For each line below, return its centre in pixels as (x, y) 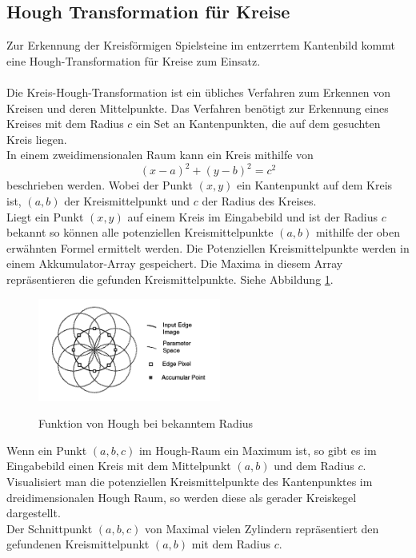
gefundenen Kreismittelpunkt (78, 544)
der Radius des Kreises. (259, 201)
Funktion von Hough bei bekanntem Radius (146, 423)
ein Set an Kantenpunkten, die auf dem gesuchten (258, 124)
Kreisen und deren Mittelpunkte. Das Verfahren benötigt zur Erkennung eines (198, 108)
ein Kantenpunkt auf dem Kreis (314, 185)
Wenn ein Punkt (47, 450)
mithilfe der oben (358, 232)
